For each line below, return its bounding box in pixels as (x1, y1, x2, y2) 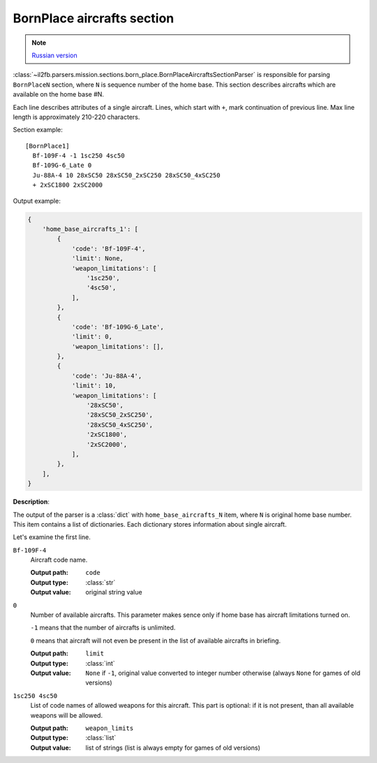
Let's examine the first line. (13, 533, 91, 541)
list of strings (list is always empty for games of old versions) (85, 743, 261, 752)
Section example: (13, 126, 63, 134)
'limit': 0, (71, 333, 113, 341)
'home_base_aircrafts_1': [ (42, 225, 139, 233)
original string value (85, 588, 142, 597)
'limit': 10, (71, 382, 117, 390)
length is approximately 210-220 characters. (13, 113, 140, 121)
